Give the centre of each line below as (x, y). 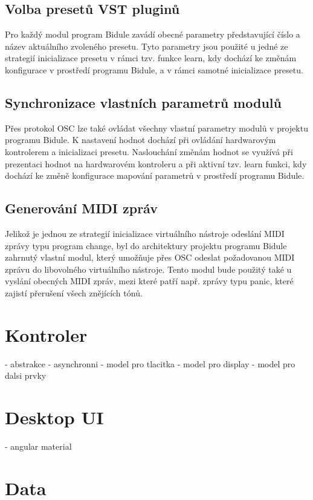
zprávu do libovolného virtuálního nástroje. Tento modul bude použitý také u (148, 269)
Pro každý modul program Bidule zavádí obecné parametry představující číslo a (153, 34)
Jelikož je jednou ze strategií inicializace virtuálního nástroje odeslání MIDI (145, 233)
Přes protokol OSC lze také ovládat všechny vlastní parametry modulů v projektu (156, 128)
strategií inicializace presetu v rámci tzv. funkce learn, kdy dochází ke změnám (151, 58)
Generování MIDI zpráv (81, 208)
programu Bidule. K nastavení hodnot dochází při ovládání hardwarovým (140, 140)
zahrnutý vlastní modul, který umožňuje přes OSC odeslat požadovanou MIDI (150, 257)
